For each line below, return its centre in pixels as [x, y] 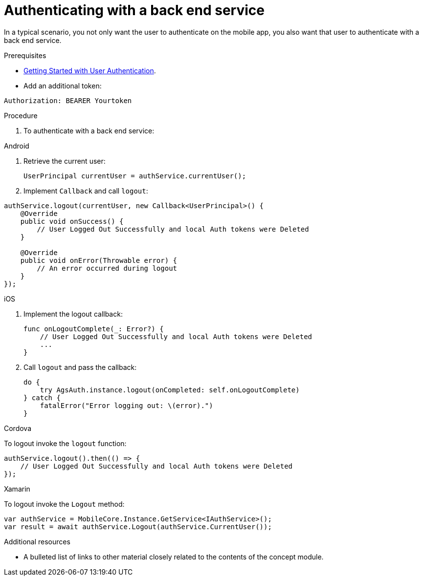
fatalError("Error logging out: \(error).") [126, 405]
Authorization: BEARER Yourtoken [68, 100]
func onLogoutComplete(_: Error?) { [94, 329]
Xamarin [17, 489]
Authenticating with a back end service [134, 10]
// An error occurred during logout [107, 268]
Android [17, 146]
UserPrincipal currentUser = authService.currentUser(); [135, 176]
